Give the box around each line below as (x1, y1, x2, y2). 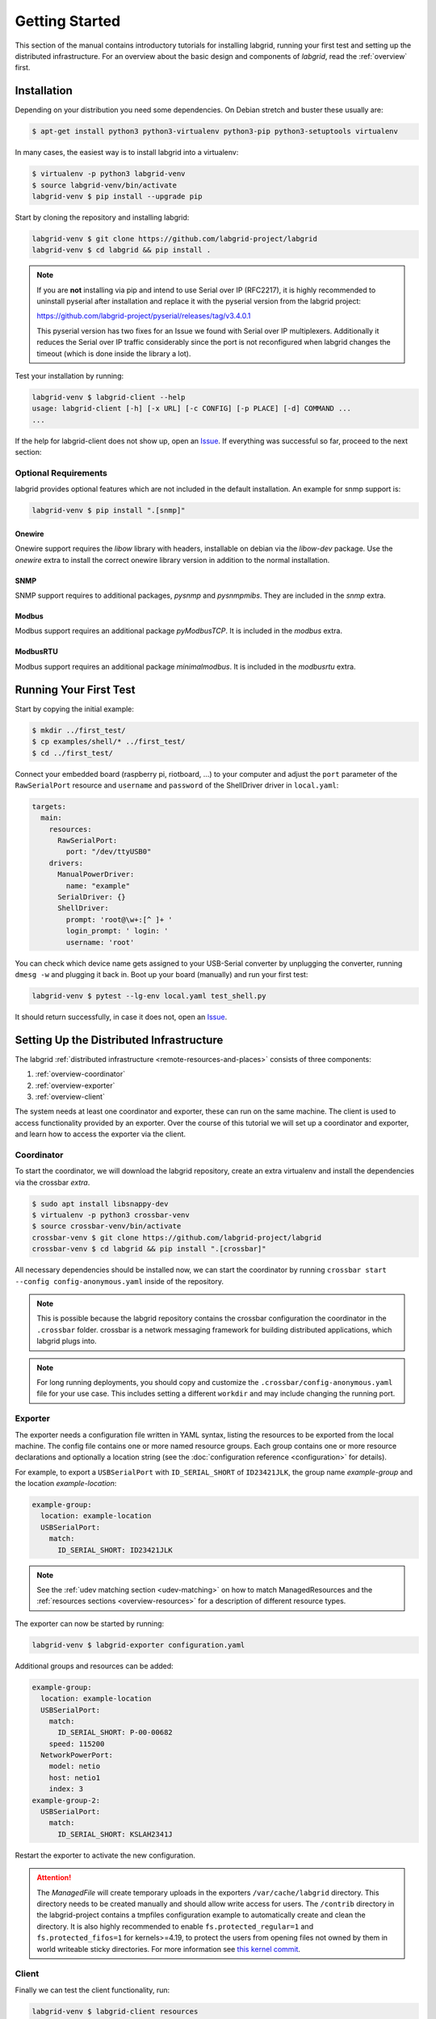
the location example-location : (15, 1479, 117, 1488)
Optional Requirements (15, 467, 108, 478)
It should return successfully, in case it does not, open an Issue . (15, 1012, 228, 1022)
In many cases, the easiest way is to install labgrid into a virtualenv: (15, 148, 239, 157)
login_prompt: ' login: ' (65, 926, 169, 936)
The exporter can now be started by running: (15, 1618, 165, 1628)
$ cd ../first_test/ (31, 748, 113, 758)
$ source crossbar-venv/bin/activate (31, 1222, 182, 1231)
